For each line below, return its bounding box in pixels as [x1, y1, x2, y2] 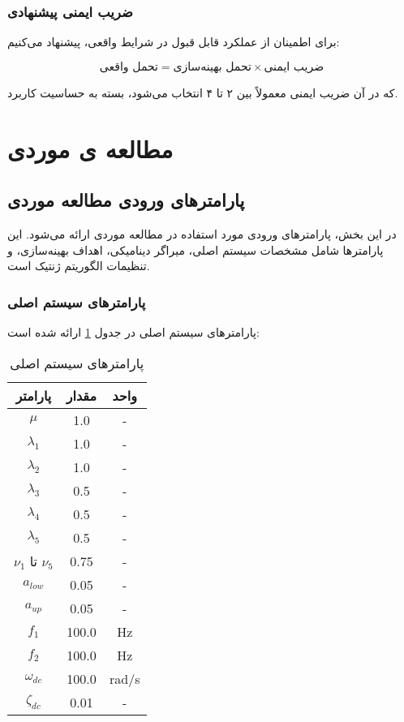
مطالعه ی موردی [7, 131, 174, 165]
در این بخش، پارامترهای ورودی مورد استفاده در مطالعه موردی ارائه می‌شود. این [7, 225, 397, 242]
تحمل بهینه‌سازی [173, 61, 251, 73]
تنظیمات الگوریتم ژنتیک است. [7, 257, 150, 274]
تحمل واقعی [99, 61, 158, 73]
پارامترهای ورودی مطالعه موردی [7, 187, 245, 213]
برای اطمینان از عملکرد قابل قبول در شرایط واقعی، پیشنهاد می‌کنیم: [7, 33, 340, 50]
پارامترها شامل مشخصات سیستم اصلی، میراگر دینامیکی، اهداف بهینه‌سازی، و [7, 241, 384, 258]
